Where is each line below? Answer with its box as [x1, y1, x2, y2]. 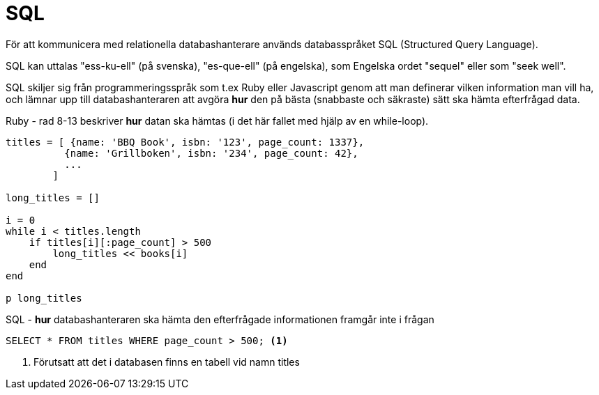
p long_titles [6, 292, 82, 304]
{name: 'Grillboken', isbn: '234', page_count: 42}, [64, 147, 358, 159]
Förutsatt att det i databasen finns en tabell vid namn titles [33, 355, 300, 368]
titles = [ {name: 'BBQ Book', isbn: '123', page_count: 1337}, [6, 136, 365, 148]
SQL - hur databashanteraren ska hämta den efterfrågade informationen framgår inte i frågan [6, 313, 434, 325]
